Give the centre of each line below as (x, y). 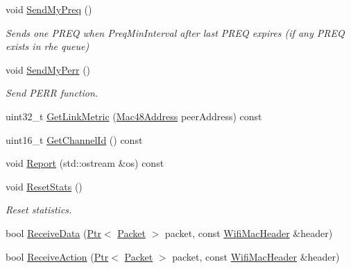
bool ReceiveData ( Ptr (53, 233)
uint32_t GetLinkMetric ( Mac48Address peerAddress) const (134, 116)
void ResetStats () (44, 186)
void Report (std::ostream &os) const (85, 163)
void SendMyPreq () (49, 9)
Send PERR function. (52, 93)
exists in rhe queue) (48, 46)
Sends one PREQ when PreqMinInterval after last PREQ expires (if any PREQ (175, 32)
